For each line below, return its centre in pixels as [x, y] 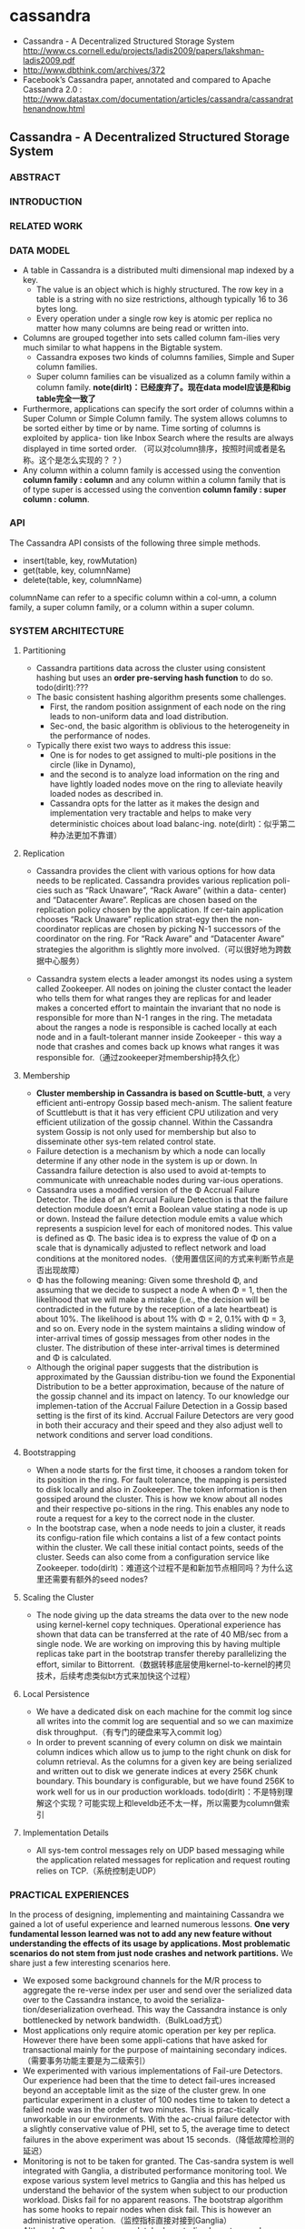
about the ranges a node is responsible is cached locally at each [157, 1027]
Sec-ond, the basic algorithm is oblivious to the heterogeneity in [170, 726]
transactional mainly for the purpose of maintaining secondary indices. [155, 2050]
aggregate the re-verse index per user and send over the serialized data [157, 1990]
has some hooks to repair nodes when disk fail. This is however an [147, 2210]
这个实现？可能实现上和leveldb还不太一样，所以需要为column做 [163, 1802]
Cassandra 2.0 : [52, 89]
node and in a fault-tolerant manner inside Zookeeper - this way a [159, 1037]
